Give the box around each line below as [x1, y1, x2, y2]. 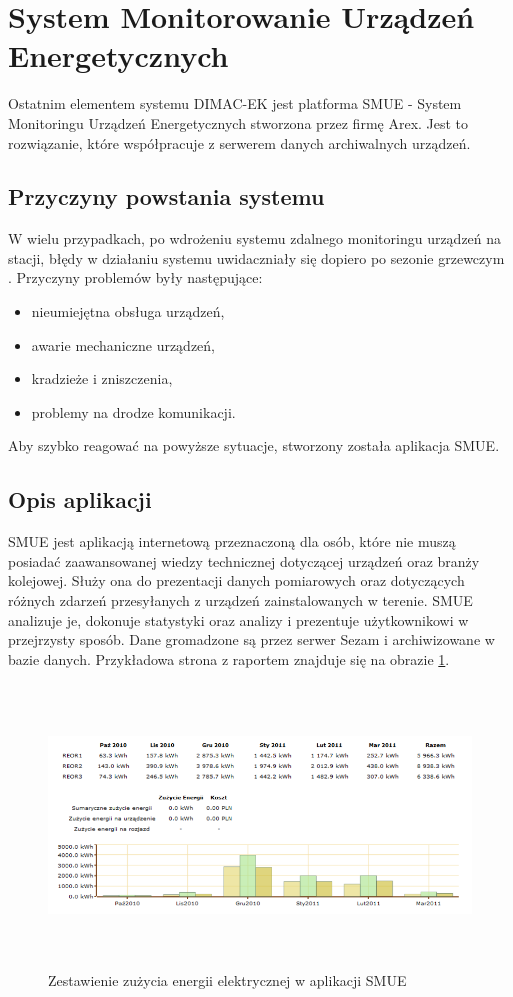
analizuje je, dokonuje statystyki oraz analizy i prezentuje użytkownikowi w [8, 609, 469, 630]
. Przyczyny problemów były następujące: [8, 267, 263, 288]
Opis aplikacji [8, 484, 152, 515]
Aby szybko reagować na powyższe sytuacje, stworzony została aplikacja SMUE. [8, 435, 500, 456]
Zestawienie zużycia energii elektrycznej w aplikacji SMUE [48, 970, 407, 991]
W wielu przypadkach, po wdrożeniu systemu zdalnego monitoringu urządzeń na [8, 228, 502, 249]
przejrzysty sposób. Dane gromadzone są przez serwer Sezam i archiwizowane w [8, 629, 495, 650]
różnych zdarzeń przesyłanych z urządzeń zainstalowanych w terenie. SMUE [8, 590, 473, 611]
